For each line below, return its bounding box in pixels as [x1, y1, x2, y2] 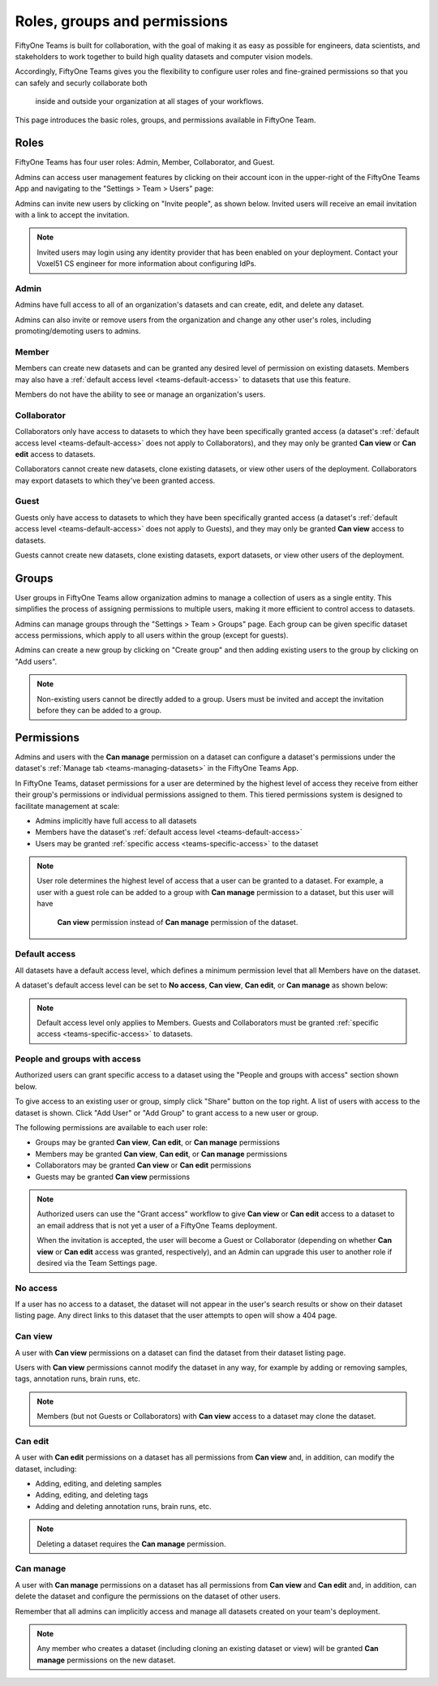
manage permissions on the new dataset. [36, 1655, 176, 1665]
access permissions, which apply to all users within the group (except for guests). [15, 630, 289, 640]
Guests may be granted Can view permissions [35, 1172, 191, 1181]
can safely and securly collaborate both [15, 78, 148, 88]
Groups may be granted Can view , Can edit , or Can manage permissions [35, 1138, 280, 1147]
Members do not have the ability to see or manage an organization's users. [15, 389, 266, 399]
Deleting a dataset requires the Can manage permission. [36, 1538, 226, 1549]
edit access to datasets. [15, 449, 96, 458]
